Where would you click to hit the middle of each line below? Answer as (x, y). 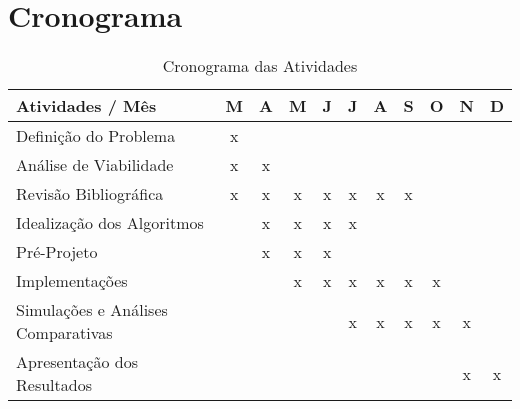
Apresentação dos (77, 362)
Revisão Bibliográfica (90, 194)
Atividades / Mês (86, 106)
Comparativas (64, 333)
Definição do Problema (96, 136)
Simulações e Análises (92, 310)
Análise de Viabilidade (95, 165)
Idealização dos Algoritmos (110, 223)
